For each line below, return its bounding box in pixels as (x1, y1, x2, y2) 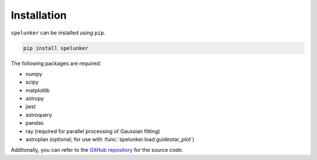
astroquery (25, 111, 52, 118)
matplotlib (25, 86, 50, 93)
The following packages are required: (11, 60, 102, 67)
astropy (25, 95, 44, 102)
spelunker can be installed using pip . (11, 29, 106, 36)
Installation (11, 9, 67, 22)
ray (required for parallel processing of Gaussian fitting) (25, 127, 160, 134)
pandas (25, 120, 44, 127)
